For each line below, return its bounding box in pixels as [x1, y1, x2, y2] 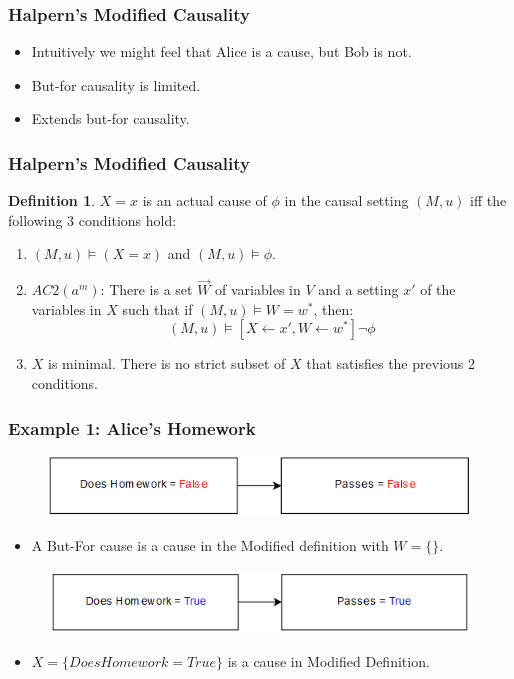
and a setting [318, 279, 399, 300]
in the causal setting [284, 190, 409, 211]
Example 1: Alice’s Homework [8, 415, 256, 440]
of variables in [215, 279, 301, 300]
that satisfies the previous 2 [306, 353, 475, 374]
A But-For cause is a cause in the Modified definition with [31, 534, 389, 555]
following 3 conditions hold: [8, 209, 177, 230]
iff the [470, 190, 507, 211]
